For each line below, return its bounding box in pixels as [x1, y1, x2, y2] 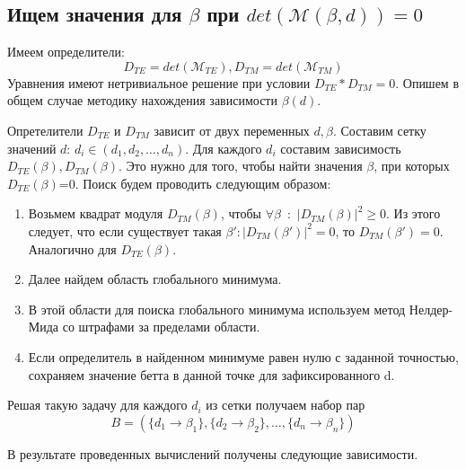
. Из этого [386, 204, 441, 223]
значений [7, 138, 57, 157]
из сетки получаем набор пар [206, 395, 365, 414]
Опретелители [7, 120, 84, 139]
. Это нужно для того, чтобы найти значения [119, 156, 363, 175]
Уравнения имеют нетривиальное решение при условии [7, 73, 311, 92]
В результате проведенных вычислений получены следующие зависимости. [7, 444, 418, 463]
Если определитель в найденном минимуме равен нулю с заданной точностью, [28, 347, 459, 366]
